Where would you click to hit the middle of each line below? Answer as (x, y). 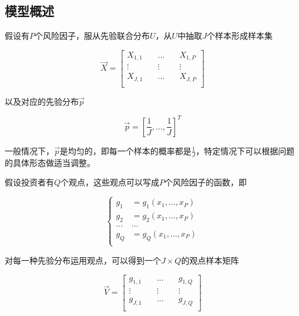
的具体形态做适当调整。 (50, 162)
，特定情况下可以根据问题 (245, 150)
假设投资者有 (29, 182)
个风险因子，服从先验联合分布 (92, 36)
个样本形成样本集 (239, 36)
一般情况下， (29, 150)
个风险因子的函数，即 (206, 182)
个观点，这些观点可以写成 (110, 182)
